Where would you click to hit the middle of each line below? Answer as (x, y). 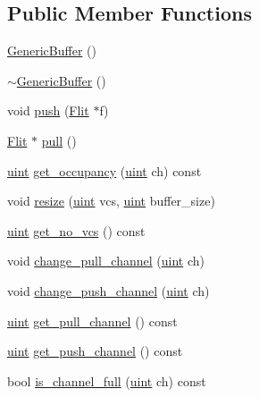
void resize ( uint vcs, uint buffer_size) (111, 201)
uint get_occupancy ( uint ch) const (104, 170)
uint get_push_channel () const (95, 351)
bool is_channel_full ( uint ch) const (107, 380)
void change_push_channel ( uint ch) (109, 290)
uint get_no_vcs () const (76, 230)
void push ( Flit (48, 110)
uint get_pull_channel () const (92, 321)
